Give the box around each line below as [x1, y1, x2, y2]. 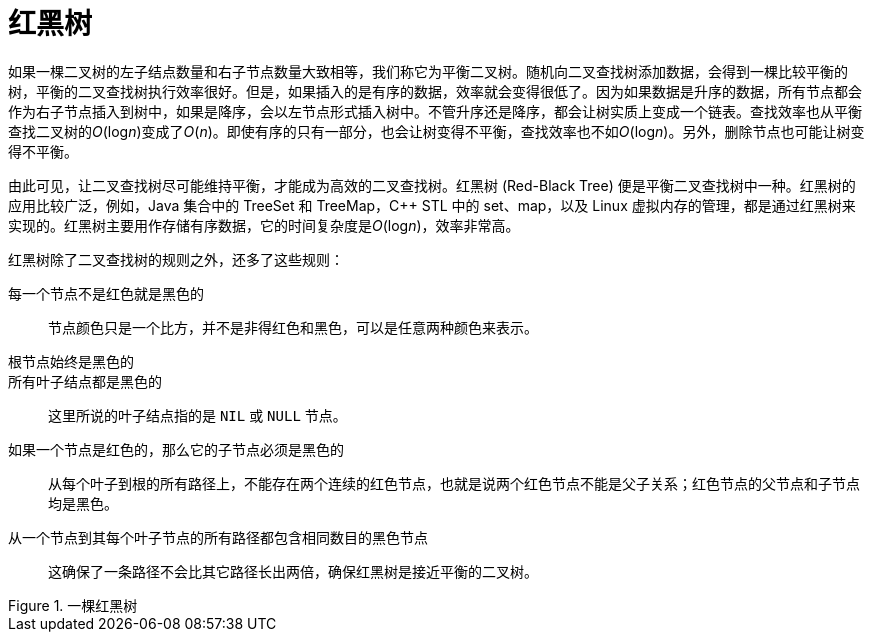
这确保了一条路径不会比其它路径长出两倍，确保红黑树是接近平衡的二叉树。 [48, 562, 538, 580]
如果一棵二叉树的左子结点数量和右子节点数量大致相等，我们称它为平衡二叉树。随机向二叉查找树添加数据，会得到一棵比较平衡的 [8, 62, 848, 80]
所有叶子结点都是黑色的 [8, 372, 162, 390]
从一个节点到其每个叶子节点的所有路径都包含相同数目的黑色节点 [8, 528, 428, 546]
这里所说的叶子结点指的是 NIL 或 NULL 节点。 [48, 406, 347, 424]
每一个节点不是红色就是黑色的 [8, 284, 204, 302]
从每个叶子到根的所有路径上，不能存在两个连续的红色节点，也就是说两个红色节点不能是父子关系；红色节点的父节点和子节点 [48, 474, 860, 492]
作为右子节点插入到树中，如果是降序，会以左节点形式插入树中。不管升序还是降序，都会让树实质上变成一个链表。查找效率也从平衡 [8, 102, 862, 120]
